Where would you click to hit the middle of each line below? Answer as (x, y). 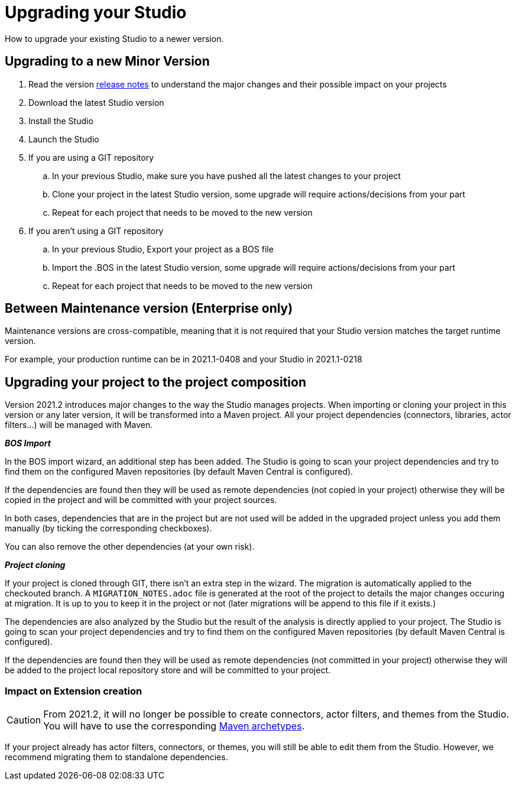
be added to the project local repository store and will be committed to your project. (168, 670)
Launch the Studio (64, 139)
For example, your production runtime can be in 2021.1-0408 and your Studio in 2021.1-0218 (184, 359)
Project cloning (35, 565)
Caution (24, 720)
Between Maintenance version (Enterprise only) (149, 309)
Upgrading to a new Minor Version (107, 61)
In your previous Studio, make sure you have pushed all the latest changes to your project (226, 176)
